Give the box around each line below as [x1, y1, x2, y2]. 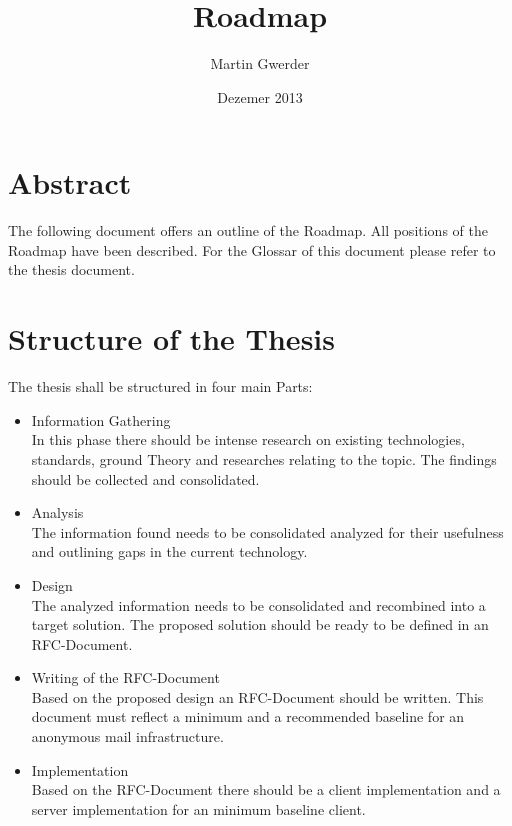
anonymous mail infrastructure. [31, 726, 224, 747]
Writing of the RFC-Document [31, 667, 220, 688]
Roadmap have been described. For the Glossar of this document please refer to [8, 239, 496, 260]
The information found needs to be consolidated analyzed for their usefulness [31, 521, 504, 542]
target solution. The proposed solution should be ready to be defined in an [31, 614, 489, 635]
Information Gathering [31, 409, 171, 430]
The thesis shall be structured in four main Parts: [8, 376, 313, 397]
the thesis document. [8, 259, 135, 280]
